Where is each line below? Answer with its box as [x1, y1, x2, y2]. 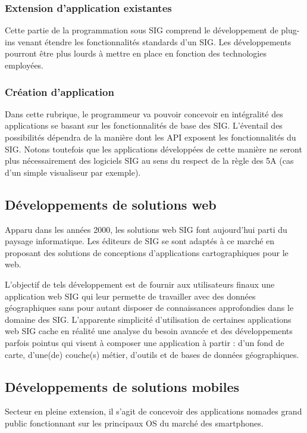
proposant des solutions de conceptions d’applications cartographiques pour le [5, 246, 289, 258]
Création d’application [5, 84, 114, 99]
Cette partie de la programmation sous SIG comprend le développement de [5, 24, 278, 36]
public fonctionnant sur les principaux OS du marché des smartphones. [5, 416, 264, 429]
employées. [5, 59, 44, 71]
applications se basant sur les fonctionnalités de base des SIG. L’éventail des [5, 119, 283, 132]
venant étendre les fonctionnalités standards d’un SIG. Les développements [17, 35, 292, 48]
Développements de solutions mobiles [5, 377, 240, 395]
